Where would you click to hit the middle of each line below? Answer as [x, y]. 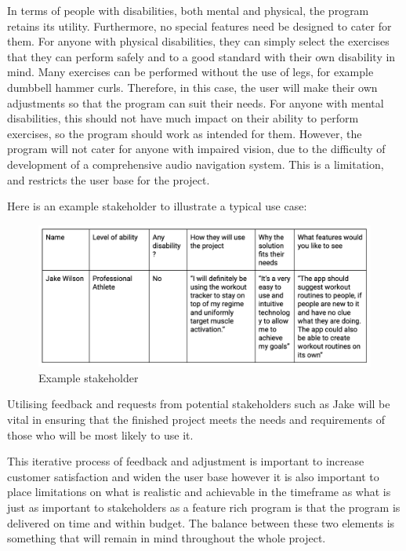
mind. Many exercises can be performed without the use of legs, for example [190, 72]
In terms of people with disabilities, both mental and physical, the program [188, 10]
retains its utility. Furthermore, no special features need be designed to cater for [199, 26]
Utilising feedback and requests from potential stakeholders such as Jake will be [199, 404]
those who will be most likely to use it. [100, 434]
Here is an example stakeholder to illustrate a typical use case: [157, 206]
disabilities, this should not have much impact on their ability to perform [183, 118]
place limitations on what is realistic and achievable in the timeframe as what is [199, 492]
